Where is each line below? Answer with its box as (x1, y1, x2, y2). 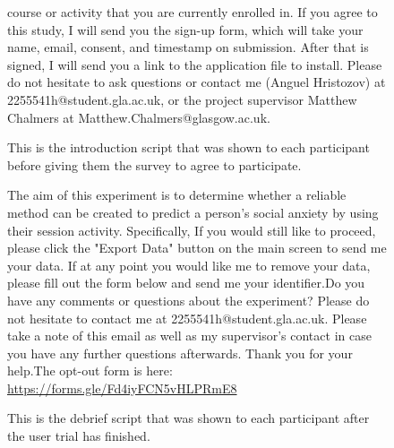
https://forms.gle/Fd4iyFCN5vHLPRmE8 (7, 378, 237, 397)
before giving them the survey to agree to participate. (7, 155, 302, 174)
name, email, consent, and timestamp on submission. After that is (7, 38, 369, 56)
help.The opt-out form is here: (7, 361, 173, 380)
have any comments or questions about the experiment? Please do (7, 290, 370, 309)
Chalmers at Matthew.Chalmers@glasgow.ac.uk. (7, 108, 270, 126)
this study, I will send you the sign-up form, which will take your (7, 20, 364, 39)
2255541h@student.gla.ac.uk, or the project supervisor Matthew (7, 90, 357, 108)
